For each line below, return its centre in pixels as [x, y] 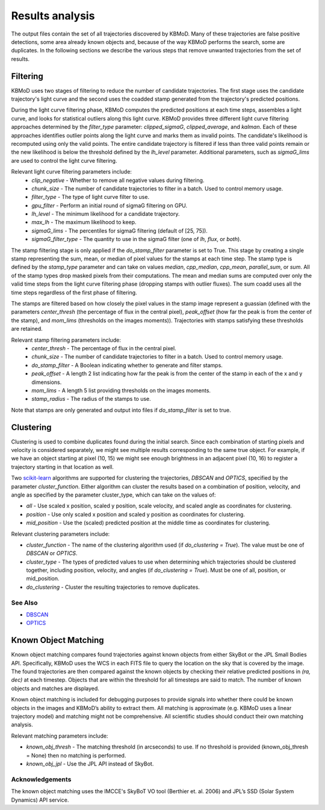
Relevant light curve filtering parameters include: [72, 172]
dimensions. [47, 382]
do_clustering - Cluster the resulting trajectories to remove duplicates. [113, 587]
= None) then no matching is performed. [76, 755]
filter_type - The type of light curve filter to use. [91, 197]
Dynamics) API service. [40, 800]
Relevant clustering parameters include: [60, 534]
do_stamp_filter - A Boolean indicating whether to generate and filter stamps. [127, 365]
